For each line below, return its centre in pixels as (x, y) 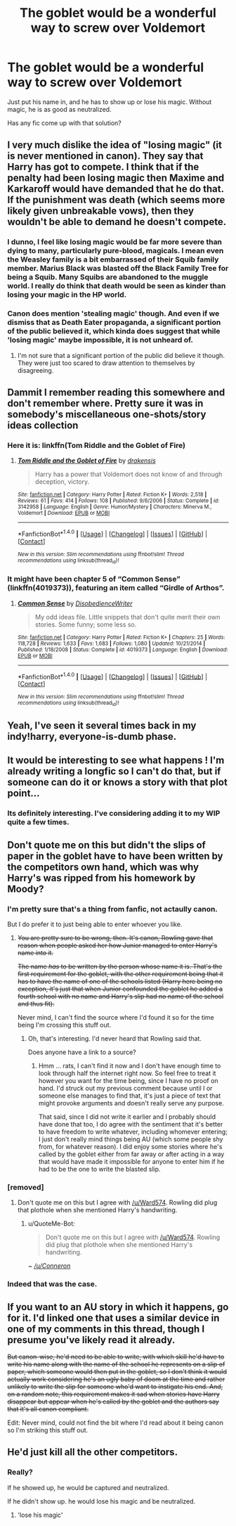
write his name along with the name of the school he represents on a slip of (116, 1364)
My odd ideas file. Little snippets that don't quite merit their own (127, 617)
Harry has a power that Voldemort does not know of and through (129, 474)
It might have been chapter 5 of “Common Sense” (94, 579)
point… (24, 794)
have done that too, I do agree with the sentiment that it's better (131, 1124)
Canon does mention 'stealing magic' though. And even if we (113, 314)
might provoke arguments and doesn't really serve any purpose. (131, 1103)
